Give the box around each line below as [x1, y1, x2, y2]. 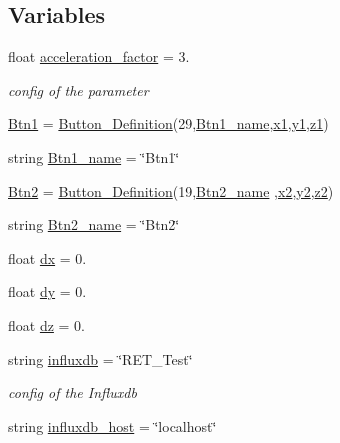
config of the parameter [8, 79, 149, 100]
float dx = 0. [8, 247, 87, 268]
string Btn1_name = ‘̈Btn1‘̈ [8, 146, 180, 167]
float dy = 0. [8, 281, 87, 302]
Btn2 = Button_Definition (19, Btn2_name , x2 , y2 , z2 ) [8, 180, 334, 201]
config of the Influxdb [8, 382, 137, 403]
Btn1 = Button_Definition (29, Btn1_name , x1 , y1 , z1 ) [8, 113, 329, 134]
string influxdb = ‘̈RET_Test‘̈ [8, 348, 193, 369]
